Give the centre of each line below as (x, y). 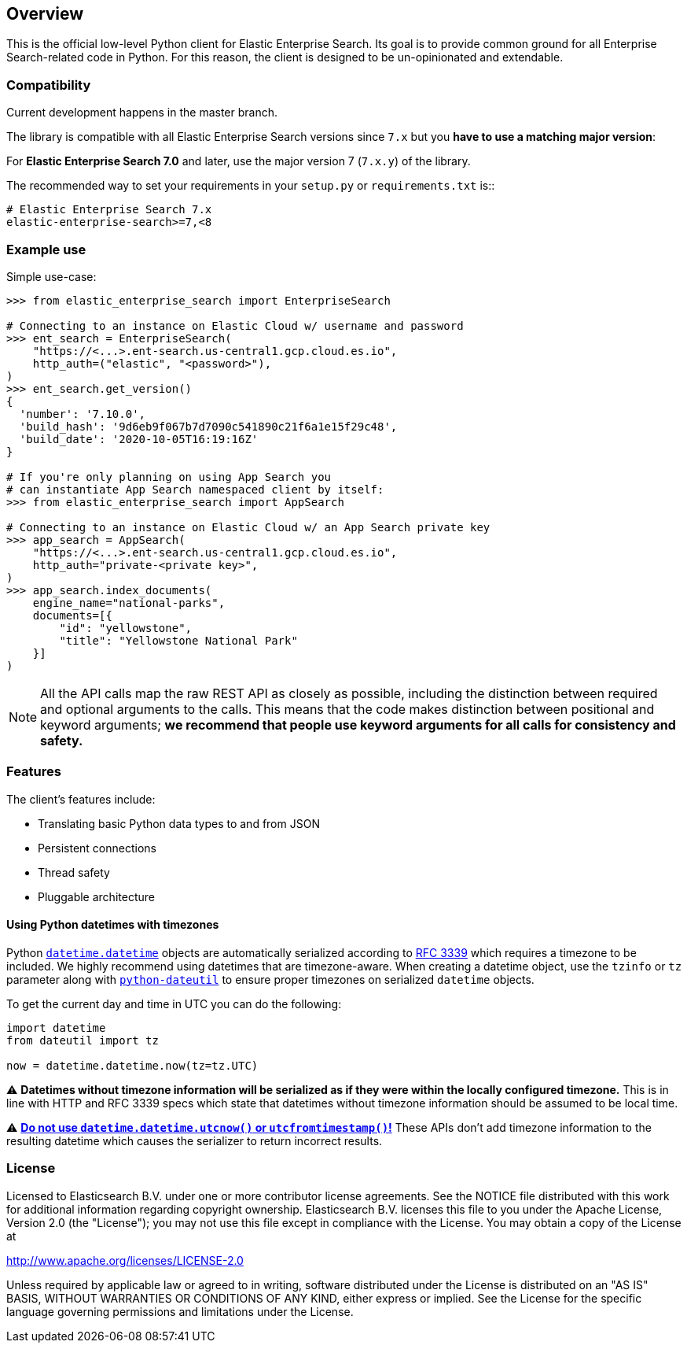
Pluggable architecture (96, 896)
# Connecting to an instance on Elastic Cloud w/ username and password (235, 325)
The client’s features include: (81, 799)
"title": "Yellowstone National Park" (178, 640)
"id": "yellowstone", (126, 628)
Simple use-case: (51, 276)
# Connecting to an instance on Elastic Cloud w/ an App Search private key (248, 527)
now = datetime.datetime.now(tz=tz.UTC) (132, 1065)
